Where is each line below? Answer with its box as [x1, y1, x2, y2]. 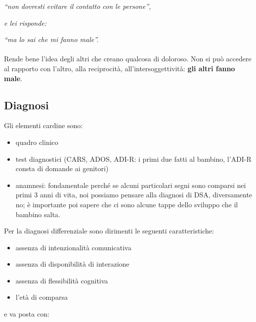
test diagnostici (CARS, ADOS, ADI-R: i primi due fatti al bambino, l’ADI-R [15, 153, 252, 164]
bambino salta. [15, 209, 60, 219]
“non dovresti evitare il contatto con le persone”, [4, 1, 151, 11]
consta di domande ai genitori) [15, 163, 109, 174]
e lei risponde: [4, 17, 47, 28]
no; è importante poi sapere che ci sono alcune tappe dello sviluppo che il [15, 199, 238, 209]
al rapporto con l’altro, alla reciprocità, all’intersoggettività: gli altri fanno [4, 63, 235, 73]
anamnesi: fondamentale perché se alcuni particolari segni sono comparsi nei [15, 180, 246, 190]
